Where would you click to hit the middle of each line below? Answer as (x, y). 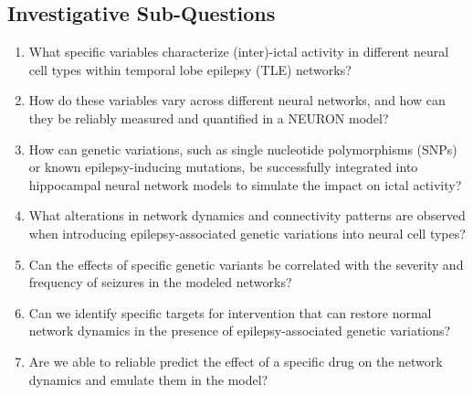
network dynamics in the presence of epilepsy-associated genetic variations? (240, 331)
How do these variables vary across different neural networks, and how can (237, 100)
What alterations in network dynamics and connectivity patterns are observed (247, 215)
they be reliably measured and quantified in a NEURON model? (209, 117)
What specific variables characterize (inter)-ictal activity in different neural (239, 52)
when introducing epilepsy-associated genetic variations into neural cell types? (247, 233)
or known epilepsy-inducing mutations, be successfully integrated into (223, 167)
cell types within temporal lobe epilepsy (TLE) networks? (190, 69)
